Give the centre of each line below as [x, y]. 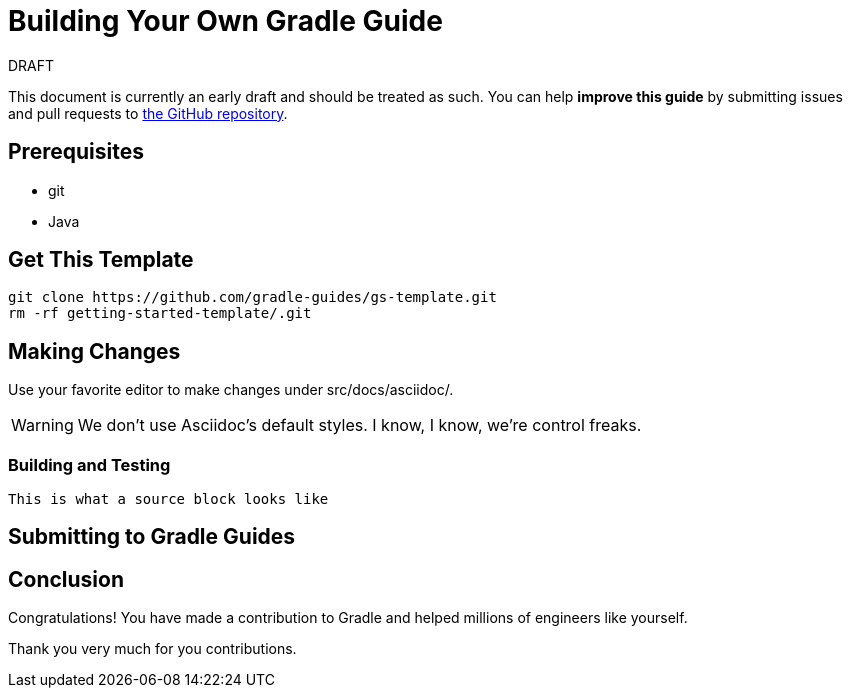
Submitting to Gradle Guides [152, 537]
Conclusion [66, 579]
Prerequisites [76, 152]
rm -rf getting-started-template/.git [160, 313]
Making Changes [94, 351]
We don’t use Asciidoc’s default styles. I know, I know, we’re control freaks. [359, 425]
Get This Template [101, 260]
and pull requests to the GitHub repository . [148, 113]
